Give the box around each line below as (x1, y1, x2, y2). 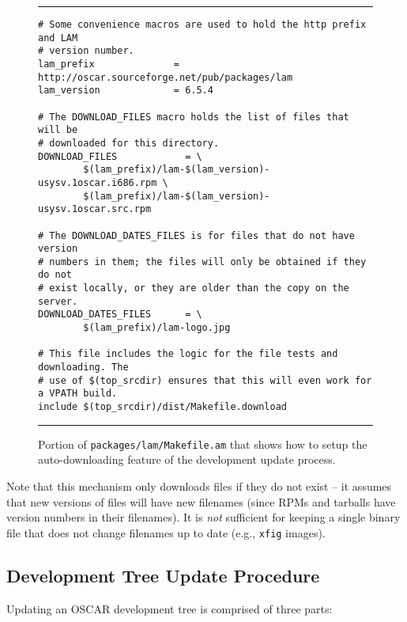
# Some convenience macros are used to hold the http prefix (38, 19, 367, 30)
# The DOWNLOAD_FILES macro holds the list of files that (38, 111, 349, 123)
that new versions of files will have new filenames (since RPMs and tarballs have (6, 493, 396, 510)
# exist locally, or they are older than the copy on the (38, 283, 349, 294)
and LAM (38, 32, 78, 44)
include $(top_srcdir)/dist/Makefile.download (38, 401, 287, 413)
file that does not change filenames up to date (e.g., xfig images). (6, 524, 326, 540)
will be (38, 124, 78, 136)
